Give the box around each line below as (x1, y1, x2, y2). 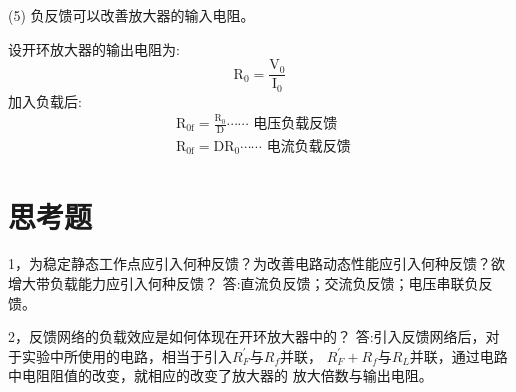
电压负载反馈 (253, 117, 338, 132)
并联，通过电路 (409, 345, 508, 366)
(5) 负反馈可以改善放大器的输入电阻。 (8, 5, 255, 25)
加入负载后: (8, 90, 82, 111)
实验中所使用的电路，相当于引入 (21, 345, 232, 366)
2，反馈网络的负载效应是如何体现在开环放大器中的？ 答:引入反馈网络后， (8, 326, 486, 347)
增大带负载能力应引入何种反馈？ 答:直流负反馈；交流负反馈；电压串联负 (8, 273, 479, 294)
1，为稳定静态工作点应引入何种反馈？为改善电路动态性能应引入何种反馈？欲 (8, 253, 505, 274)
